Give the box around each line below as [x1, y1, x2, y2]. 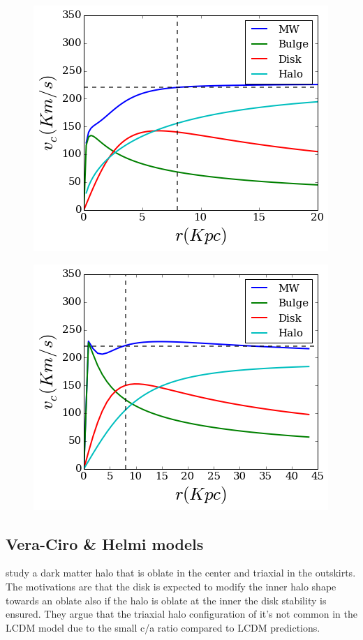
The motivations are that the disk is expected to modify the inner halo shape [6, 579, 336, 593]
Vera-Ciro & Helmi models [6, 533, 204, 554]
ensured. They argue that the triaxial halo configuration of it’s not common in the [6, 606, 357, 621]
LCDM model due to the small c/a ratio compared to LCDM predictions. [6, 620, 320, 634]
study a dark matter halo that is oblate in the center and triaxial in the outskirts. [6, 565, 356, 580]
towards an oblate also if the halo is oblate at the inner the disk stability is [6, 593, 327, 607]
